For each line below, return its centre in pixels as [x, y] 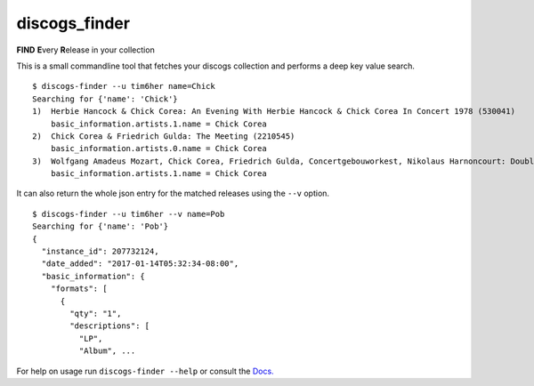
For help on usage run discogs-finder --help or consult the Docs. [146, 371]
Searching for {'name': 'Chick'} [105, 99]
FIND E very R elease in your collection [85, 50]
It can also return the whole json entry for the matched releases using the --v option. [173, 193]
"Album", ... [107, 351]
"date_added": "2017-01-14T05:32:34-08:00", [140, 264]
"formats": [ [79, 289]
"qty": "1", [96, 313]
